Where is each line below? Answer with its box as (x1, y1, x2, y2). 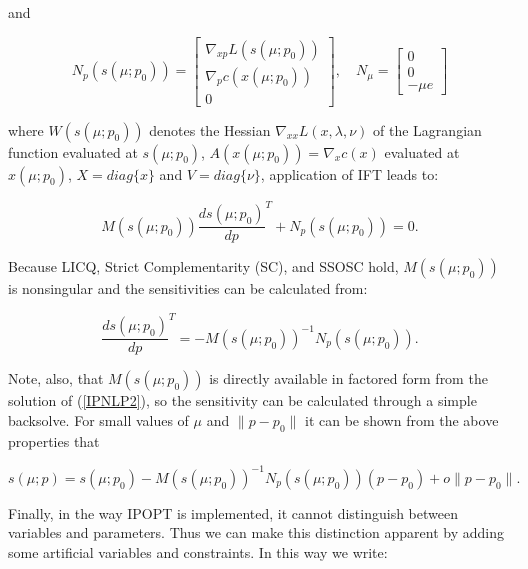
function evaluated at (8, 141, 138, 162)
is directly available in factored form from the (209, 368, 488, 389)
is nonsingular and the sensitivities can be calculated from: (8, 278, 368, 299)
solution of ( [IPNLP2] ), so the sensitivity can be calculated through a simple (8, 390, 477, 411)
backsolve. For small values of (8, 409, 189, 430)
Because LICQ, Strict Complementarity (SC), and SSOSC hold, (8, 256, 399, 277)
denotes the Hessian (149, 119, 271, 140)
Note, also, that (8, 368, 104, 389)
